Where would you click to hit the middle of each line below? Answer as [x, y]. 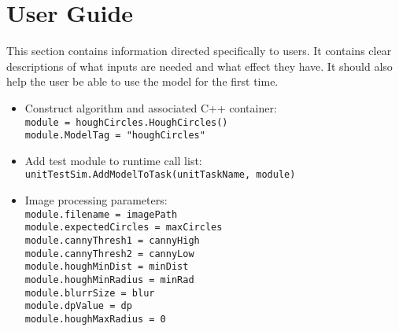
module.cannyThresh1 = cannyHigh [112, 240]
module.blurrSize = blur [90, 293]
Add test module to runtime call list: [113, 160]
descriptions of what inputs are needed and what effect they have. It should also [199, 66]
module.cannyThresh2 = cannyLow [109, 254]
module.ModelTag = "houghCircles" [115, 136]
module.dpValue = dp [78, 306]
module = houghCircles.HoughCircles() [126, 122]
